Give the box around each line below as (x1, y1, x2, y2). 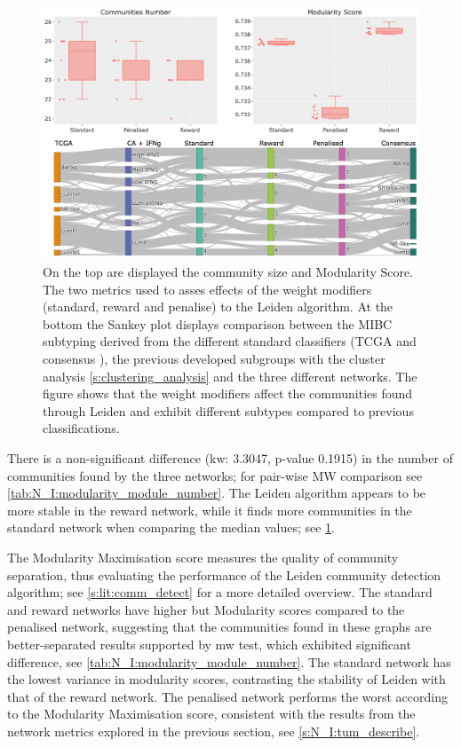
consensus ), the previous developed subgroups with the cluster (43, 350, 385, 368)
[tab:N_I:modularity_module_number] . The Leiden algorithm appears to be (7, 484, 426, 502)
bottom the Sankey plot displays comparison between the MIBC (43, 314, 393, 333)
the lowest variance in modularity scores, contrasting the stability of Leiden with (7, 670, 446, 688)
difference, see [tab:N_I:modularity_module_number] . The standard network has (7, 652, 451, 671)
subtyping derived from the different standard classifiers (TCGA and (43, 332, 417, 350)
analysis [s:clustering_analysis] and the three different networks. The (43, 366, 417, 385)
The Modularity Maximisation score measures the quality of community (7, 547, 399, 566)
